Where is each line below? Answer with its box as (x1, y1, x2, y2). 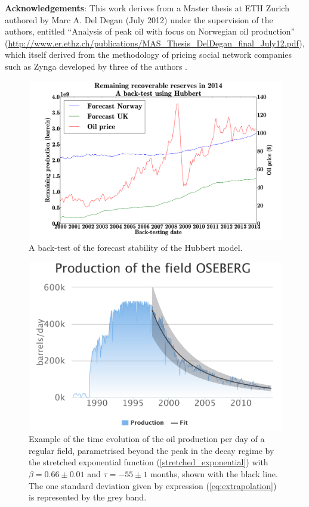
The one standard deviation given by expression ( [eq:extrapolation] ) (29, 479, 277, 492)
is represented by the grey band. (29, 491, 147, 503)
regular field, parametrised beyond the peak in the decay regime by (29, 444, 274, 456)
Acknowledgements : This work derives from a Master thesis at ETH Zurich (5, 2, 289, 14)
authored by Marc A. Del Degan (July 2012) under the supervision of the (5, 13, 273, 26)
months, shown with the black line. (150, 468, 278, 480)
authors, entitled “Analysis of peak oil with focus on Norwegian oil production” (5, 25, 295, 38)
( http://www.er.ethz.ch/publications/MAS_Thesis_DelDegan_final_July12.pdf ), (5, 36, 305, 49)
